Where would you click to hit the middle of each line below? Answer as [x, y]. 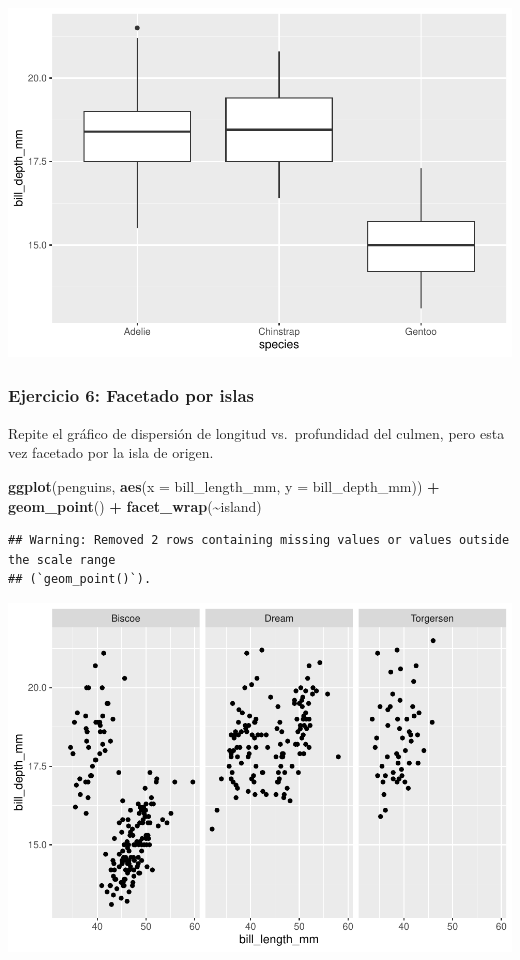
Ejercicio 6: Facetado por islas [131, 395]
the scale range [62, 559]
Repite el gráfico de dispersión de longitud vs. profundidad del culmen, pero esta [256, 432]
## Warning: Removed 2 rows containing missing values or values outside [259, 540]
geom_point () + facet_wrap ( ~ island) [135, 505]
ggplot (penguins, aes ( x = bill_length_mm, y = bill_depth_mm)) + [224, 485]
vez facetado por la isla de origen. [111, 452]
